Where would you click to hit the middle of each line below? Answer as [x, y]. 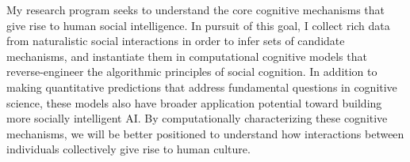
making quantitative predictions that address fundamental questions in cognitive [202, 87]
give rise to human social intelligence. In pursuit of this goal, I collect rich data [198, 25]
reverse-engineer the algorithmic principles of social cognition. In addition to [192, 72]
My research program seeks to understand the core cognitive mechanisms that [196, 9]
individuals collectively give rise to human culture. [128, 149]
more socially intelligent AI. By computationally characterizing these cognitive [197, 118]
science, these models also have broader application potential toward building [194, 102]
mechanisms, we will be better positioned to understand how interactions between [205, 133]
